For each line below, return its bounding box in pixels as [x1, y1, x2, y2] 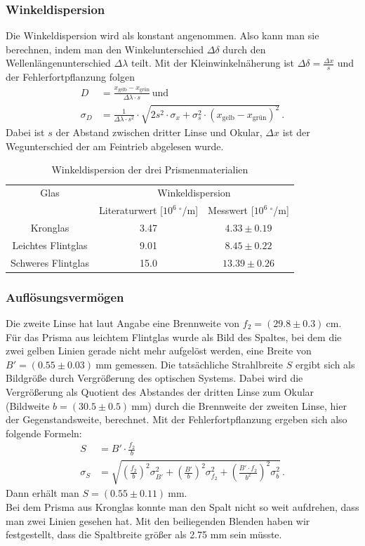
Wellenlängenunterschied [6, 55, 111, 70]
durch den [223, 41, 266, 56]
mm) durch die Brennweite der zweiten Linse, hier [131, 398, 347, 413]
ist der [282, 125, 310, 140]
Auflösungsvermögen [6, 288, 124, 305]
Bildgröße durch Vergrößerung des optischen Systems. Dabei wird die [6, 371, 303, 385]
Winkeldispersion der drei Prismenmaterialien [51, 162, 248, 177]
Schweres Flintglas [11, 255, 89, 269]
